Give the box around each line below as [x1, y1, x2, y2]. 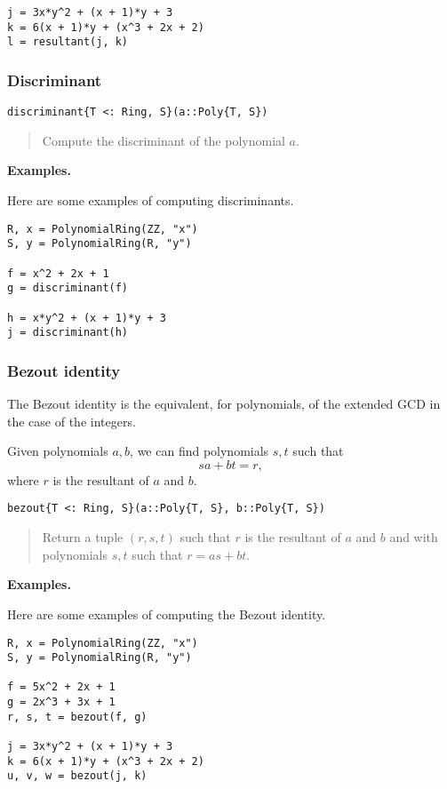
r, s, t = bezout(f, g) [7, 710, 148, 723]
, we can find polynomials [130, 442, 269, 460]
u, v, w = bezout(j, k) [7, 769, 148, 783]
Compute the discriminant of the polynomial [42, 131, 285, 149]
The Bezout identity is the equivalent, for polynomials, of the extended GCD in [7, 394, 441, 413]
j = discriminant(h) [7, 326, 129, 339]
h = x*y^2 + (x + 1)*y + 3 [7, 311, 166, 324]
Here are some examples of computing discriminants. [7, 191, 294, 210]
